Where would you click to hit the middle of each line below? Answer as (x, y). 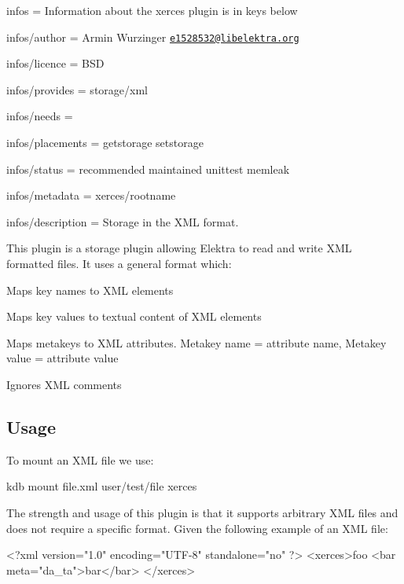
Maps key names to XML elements (90, 290)
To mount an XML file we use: (80, 459)
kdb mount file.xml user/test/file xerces (102, 486)
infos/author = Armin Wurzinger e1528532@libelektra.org (153, 37)
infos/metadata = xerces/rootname (91, 195)
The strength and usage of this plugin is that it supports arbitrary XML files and (202, 512)
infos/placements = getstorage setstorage (105, 143)
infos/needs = (40, 116)
